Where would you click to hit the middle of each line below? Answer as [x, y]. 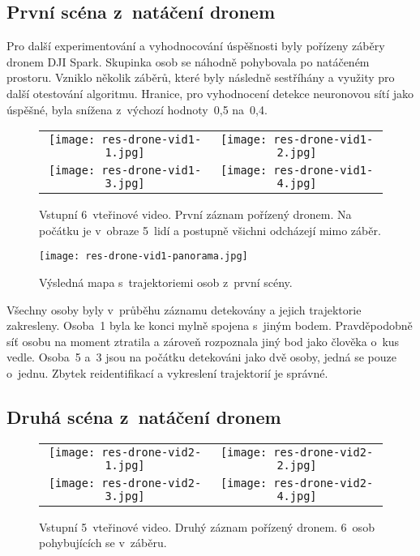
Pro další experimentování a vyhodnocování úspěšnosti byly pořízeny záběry [196, 46]
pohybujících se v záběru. [103, 543]
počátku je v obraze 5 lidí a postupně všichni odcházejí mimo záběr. [210, 230]
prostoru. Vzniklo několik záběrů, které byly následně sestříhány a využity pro [201, 77]
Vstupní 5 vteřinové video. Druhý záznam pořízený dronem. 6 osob [207, 526]
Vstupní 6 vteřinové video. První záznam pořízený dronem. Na [195, 214]
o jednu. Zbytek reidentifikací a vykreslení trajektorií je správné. [167, 372]
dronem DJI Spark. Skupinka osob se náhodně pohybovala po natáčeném [188, 61]
